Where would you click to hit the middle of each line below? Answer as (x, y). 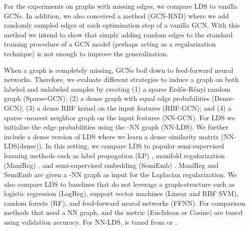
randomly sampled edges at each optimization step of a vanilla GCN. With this (122, 25)
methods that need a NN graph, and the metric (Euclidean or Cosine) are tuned (123, 212)
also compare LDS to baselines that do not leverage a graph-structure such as (119, 184)
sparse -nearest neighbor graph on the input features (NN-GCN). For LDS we (119, 117)
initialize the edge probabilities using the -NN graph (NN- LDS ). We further (116, 127)
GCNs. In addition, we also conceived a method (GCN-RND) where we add (116, 15)
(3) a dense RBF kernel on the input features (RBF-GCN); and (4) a (129, 107)
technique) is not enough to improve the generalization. (86, 53)
